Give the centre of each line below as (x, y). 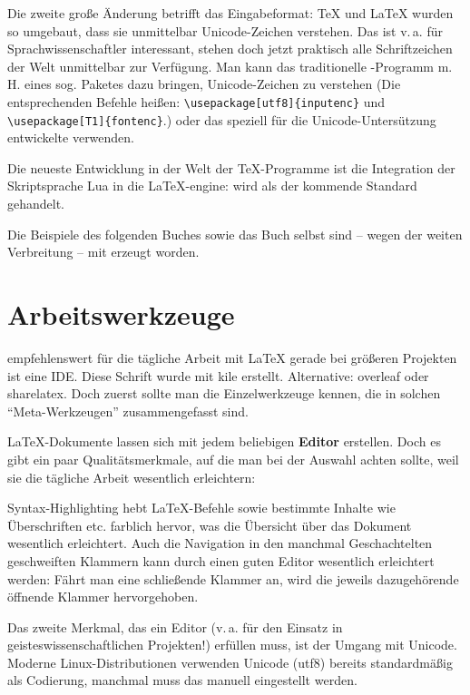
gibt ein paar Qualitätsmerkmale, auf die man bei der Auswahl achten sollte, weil (233, 459)
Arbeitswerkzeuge (121, 314)
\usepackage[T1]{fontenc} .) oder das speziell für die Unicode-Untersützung (222, 119)
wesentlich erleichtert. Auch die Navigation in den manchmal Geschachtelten (220, 543)
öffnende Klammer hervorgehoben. (103, 597)
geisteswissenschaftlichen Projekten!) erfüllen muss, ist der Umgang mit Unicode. (232, 645)
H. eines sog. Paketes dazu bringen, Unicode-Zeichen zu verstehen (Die (204, 84)
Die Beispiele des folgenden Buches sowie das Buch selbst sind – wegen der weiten (235, 234)
